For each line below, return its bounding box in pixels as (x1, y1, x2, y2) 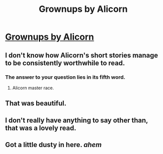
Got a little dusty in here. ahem (5, 141, 102, 149)
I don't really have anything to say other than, (5, 116, 148, 124)
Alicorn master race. (12, 85, 54, 91)
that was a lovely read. (5, 124, 77, 132)
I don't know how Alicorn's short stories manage (5, 51, 159, 59)
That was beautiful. (5, 99, 67, 107)
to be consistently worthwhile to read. (5, 58, 125, 67)
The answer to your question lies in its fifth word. (5, 73, 125, 80)
